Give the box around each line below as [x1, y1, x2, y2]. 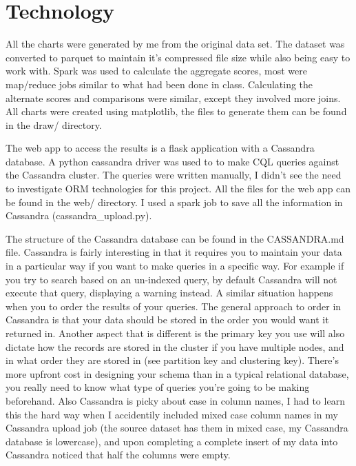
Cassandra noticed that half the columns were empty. [6, 447, 231, 462]
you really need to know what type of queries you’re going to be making [6, 380, 310, 394]
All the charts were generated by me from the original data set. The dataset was [6, 37, 345, 51]
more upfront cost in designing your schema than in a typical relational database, [6, 366, 349, 381]
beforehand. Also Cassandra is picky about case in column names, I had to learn [6, 393, 345, 407]
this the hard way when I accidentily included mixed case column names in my [6, 407, 338, 421]
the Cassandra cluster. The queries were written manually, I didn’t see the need [6, 168, 342, 182]
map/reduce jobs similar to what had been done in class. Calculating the [6, 77, 313, 91]
